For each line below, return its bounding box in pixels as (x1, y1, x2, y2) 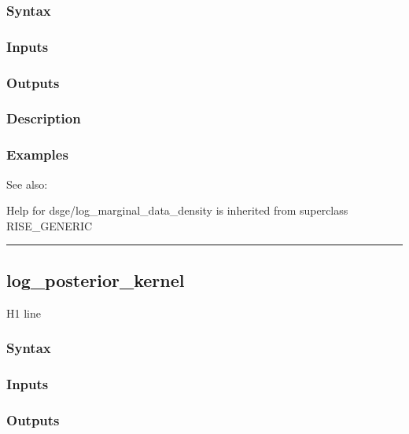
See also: (6, 175, 48, 192)
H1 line (6, 304, 41, 321)
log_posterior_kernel (6, 267, 185, 292)
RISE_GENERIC (6, 217, 93, 234)
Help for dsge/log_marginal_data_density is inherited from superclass (6, 202, 348, 219)
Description (6, 108, 81, 128)
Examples (6, 145, 68, 164)
